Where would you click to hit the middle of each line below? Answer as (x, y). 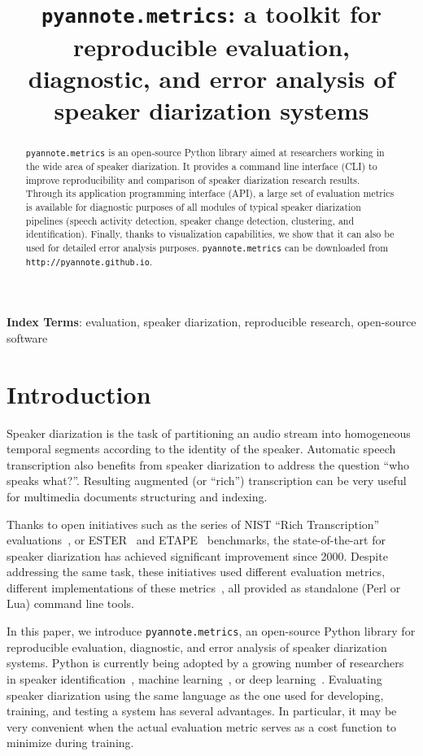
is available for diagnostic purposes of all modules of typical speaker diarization (193, 206)
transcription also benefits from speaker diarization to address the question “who (208, 464)
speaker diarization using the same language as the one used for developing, (195, 695)
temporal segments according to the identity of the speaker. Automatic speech (201, 449)
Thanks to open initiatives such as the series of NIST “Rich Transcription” (193, 524)
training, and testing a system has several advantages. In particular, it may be (202, 711)
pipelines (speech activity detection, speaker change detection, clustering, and (190, 220)
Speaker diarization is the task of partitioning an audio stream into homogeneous (209, 433)
